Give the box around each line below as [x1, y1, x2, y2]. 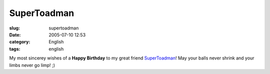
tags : [9, 45, 20, 52]
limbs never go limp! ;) [9, 62, 55, 68]
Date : [9, 31, 21, 37]
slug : [9, 25, 20, 31]
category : [9, 39, 30, 45]
